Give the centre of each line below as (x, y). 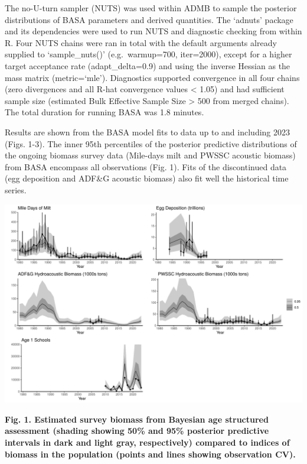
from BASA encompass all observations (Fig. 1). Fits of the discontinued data (146, 166)
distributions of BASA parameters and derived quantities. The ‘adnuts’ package (149, 19)
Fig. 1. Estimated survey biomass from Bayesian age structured (137, 419)
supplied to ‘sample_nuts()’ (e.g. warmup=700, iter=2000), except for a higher (148, 54)
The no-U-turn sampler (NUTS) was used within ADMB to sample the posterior (151, 8)
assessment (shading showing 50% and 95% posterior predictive (137, 431)
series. (16, 189)
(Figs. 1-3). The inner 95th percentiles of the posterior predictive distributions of (151, 143)
